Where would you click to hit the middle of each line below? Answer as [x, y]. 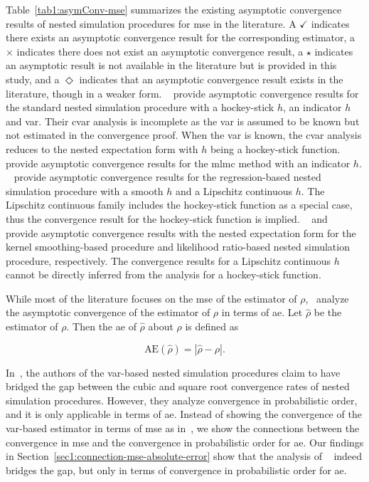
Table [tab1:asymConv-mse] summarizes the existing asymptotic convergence [174, 9]
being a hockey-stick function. [275, 148]
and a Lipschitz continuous [234, 190]
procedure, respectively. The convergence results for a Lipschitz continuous [168, 260]
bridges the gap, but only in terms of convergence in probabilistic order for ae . [176, 470]
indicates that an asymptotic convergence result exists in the [211, 79]
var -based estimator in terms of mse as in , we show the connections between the [183, 428]
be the [328, 312]
